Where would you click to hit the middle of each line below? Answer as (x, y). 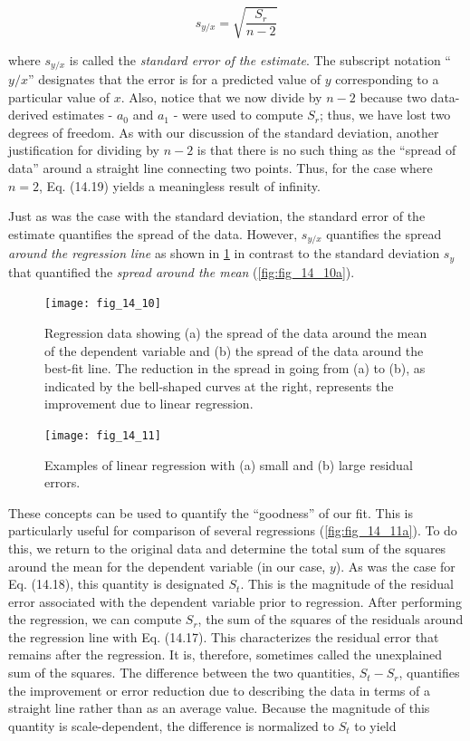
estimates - (83, 115)
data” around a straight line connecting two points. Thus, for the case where (221, 167)
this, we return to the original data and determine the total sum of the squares (227, 548)
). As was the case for (395, 566)
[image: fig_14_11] (103, 435)
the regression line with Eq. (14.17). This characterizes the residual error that (224, 636)
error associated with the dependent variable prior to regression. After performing (235, 601)
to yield (375, 725)
